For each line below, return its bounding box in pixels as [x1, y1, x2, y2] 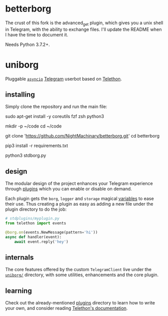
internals [5, 253, 34, 262]
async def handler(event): [5, 234, 62, 239]
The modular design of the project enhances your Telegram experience [5, 180, 153, 186]
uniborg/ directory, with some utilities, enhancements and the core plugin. [5, 272, 159, 278]
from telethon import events [5, 221, 66, 226]
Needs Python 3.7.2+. [5, 41, 50, 47]
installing [5, 90, 35, 99]
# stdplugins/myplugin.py [5, 216, 59, 221]
